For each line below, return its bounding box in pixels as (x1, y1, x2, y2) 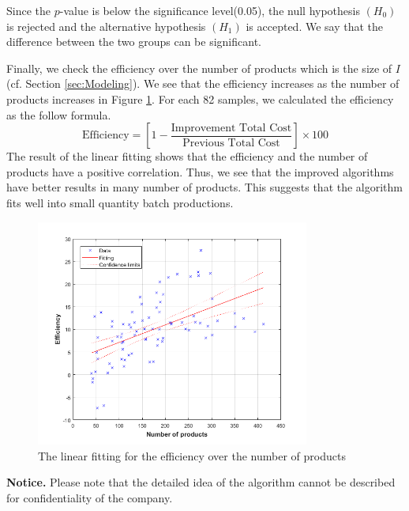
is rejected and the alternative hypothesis (6, 17, 206, 34)
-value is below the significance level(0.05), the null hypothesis (59, 2, 360, 18)
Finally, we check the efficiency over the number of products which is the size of (6, 59, 392, 76)
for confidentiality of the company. (6, 489, 173, 505)
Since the (6, 2, 51, 18)
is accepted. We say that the (246, 17, 384, 34)
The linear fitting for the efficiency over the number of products (38, 447, 346, 464)
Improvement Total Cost (171, 122, 292, 134)
